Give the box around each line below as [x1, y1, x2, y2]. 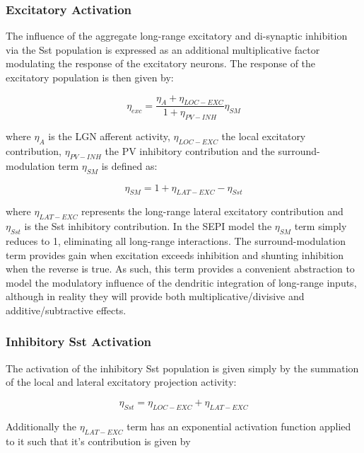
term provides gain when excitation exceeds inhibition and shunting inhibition [6, 247, 344, 262]
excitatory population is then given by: [6, 70, 174, 84]
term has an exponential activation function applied [127, 418, 351, 433]
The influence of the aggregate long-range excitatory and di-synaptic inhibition [6, 28, 348, 43]
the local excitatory [221, 129, 306, 144]
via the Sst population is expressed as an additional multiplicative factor [6, 42, 320, 57]
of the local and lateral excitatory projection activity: [6, 374, 237, 389]
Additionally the [6, 418, 76, 433]
